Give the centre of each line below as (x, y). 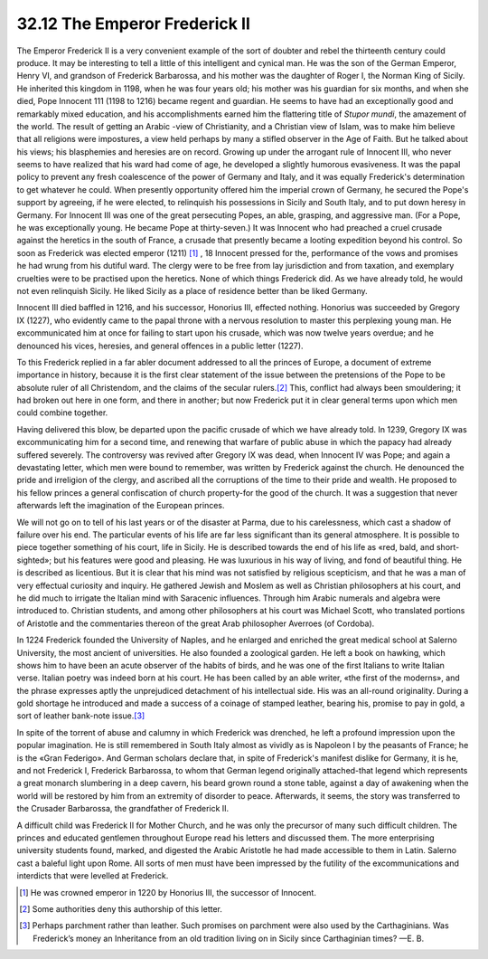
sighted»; (34, 560)
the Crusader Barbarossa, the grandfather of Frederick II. (123, 809)
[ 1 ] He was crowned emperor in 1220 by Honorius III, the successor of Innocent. (168, 892)
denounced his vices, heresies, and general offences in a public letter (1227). (160, 346)
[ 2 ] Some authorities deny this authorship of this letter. (121, 908)
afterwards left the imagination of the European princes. (121, 506)
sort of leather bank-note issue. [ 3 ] (81, 716)
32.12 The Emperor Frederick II (133, 24)
